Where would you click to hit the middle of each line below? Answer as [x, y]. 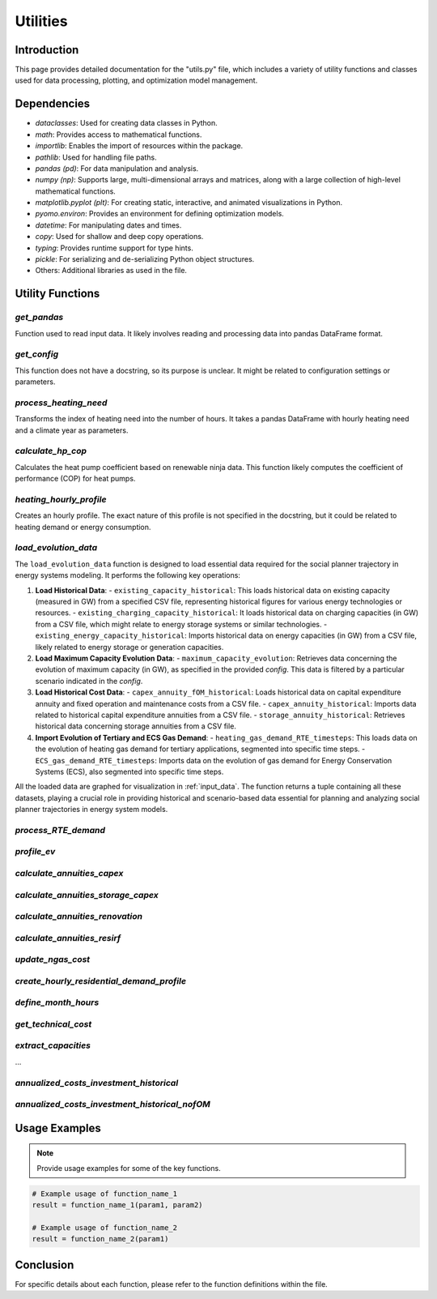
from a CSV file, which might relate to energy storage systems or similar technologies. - [181, 624]
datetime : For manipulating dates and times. [108, 225]
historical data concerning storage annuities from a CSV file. [136, 726]
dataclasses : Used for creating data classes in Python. [126, 123]
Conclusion [45, 1265]
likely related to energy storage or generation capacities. [129, 647]
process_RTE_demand [60, 830]
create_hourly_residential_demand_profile [100, 981]
